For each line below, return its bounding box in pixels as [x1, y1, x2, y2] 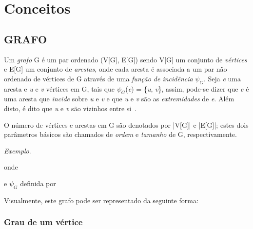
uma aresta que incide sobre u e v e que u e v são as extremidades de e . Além [4, 94, 234, 104]
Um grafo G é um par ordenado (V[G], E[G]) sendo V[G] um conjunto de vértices [4, 54, 247, 64]
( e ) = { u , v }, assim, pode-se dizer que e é [125, 83, 249, 94]
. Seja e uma [203, 73, 241, 83]
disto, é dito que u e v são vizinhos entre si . [4, 103, 137, 113]
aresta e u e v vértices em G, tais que [4, 83, 115, 94]
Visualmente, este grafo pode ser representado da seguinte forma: [4, 195, 198, 205]
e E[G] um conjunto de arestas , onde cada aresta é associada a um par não [4, 64, 227, 74]
